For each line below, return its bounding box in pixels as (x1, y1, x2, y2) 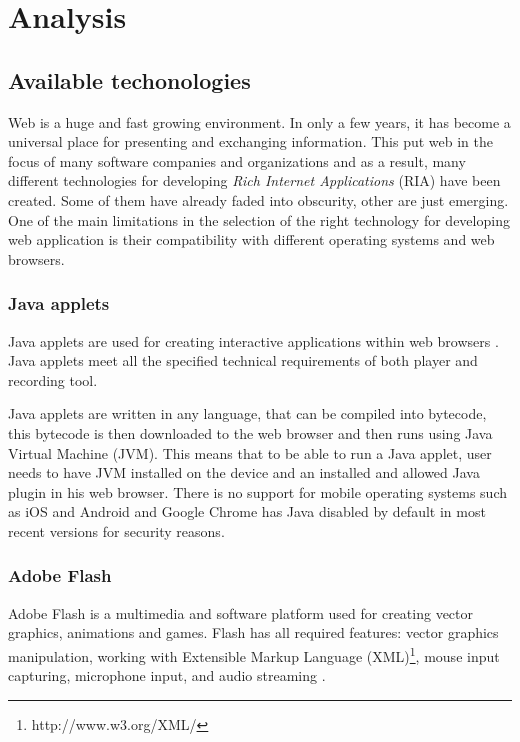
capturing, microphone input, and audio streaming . (8, 665, 326, 686)
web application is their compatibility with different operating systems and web (8, 229, 495, 250)
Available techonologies (8, 64, 251, 95)
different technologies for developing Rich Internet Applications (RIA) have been (8, 170, 501, 191)
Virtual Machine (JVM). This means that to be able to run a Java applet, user (8, 442, 492, 463)
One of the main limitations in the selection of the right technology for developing (8, 209, 510, 230)
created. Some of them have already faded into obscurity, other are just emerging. (8, 189, 509, 210)
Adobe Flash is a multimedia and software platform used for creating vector (8, 602, 474, 623)
